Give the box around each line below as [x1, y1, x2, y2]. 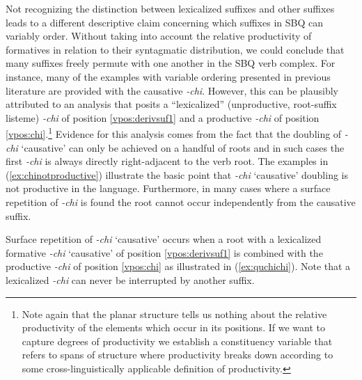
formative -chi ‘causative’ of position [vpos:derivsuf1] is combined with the [6, 245, 323, 260]
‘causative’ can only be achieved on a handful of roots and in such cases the [21, 140, 345, 155]
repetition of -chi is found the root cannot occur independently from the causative [6, 194, 356, 209]
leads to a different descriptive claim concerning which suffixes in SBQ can [6, 15, 323, 29]
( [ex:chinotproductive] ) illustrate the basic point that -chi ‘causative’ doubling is [6, 167, 348, 182]
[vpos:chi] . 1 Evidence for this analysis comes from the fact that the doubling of [6, 125, 342, 141]
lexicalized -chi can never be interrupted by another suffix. [6, 272, 255, 287]
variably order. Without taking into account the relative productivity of [6, 29, 312, 43]
